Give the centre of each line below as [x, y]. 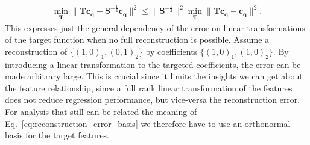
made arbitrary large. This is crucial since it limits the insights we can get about [154, 76]
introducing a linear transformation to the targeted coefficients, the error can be [153, 64]
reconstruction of [36, 51]
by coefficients [172, 51]
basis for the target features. [57, 135]
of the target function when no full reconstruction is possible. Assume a [137, 39]
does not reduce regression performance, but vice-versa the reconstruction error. [153, 100]
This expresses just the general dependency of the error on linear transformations [155, 27]
